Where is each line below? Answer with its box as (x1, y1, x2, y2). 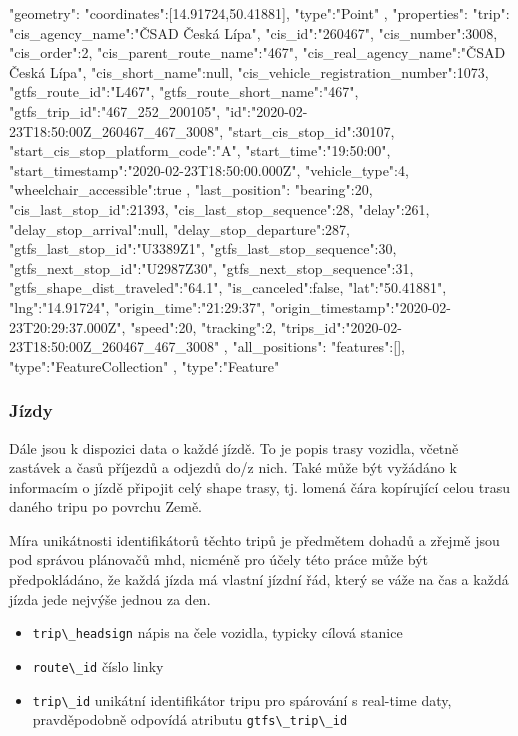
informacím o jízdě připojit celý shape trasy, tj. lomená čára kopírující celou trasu (9, 476, 511, 497)
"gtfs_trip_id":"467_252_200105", (9, 100, 221, 121)
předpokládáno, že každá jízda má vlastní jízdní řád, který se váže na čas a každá (9, 569, 509, 590)
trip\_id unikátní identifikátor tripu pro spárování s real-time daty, (32, 689, 452, 710)
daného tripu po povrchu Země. (9, 496, 202, 517)
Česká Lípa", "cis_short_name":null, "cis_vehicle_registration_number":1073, (9, 61, 489, 82)
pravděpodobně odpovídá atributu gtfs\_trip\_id (32, 709, 348, 730)
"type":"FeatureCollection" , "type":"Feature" (9, 355, 280, 376)
